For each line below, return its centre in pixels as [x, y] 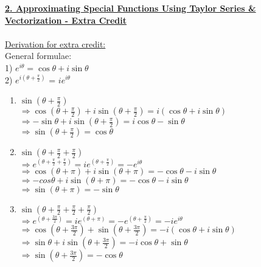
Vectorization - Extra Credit [66, 20]
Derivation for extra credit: [55, 43]
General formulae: [38, 56]
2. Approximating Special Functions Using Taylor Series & [130, 8]
